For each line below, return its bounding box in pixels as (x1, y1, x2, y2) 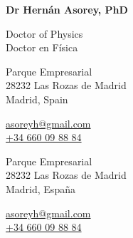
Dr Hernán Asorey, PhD (6, 2, 128, 16)
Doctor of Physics (6, 26, 83, 41)
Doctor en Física (6, 40, 78, 55)
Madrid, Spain (6, 91, 68, 106)
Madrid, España (6, 181, 75, 196)
